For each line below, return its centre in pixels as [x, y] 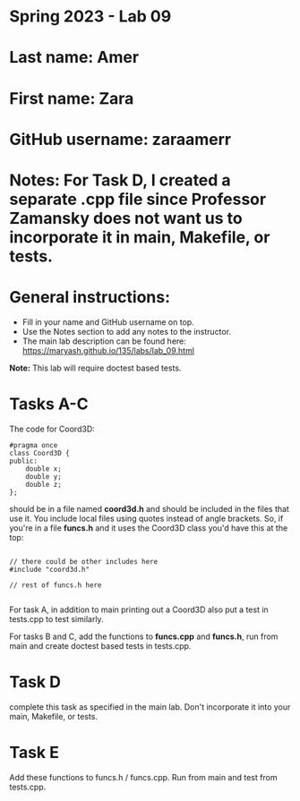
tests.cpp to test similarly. [57, 618]
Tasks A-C [49, 404]
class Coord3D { [39, 453]
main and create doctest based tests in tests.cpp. [100, 645]
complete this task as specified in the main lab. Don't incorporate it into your [150, 707]
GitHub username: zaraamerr [120, 139]
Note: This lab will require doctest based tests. [95, 368]
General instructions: [90, 298]
